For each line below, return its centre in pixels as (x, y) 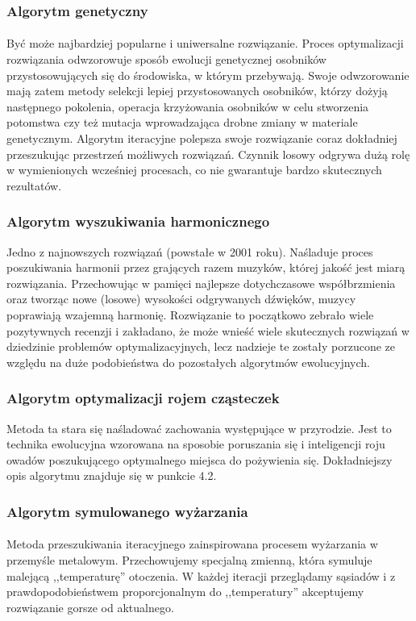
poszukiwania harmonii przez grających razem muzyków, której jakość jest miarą (206, 267)
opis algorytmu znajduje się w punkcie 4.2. (112, 475)
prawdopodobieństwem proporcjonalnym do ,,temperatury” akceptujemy (185, 592)
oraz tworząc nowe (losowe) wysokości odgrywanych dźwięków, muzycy (181, 299)
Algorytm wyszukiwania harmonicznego (138, 221)
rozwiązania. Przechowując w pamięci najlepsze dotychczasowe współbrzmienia (201, 283)
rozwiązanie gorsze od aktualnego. (90, 607)
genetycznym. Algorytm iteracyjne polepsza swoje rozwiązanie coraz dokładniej (202, 138)
